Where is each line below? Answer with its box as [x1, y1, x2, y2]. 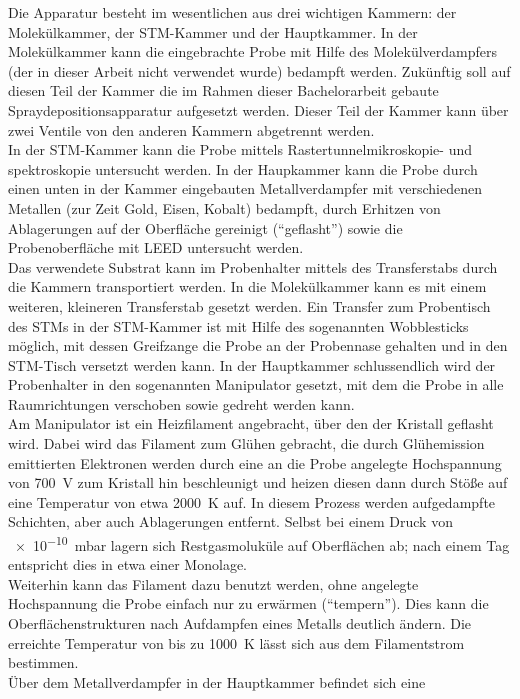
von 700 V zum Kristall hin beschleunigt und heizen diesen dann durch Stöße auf [8, 472, 508, 493]
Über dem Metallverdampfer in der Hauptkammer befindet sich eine [8, 671, 426, 692]
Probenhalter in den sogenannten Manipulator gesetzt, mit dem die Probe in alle [8, 374, 504, 395]
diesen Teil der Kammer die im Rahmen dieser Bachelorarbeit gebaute [8, 80, 439, 101]
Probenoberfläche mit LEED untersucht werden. [8, 237, 304, 258]
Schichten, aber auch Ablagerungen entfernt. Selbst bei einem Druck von [8, 511, 453, 532]
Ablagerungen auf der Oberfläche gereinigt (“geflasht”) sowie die [8, 217, 403, 238]
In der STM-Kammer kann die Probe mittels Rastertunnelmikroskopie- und [8, 139, 473, 160]
